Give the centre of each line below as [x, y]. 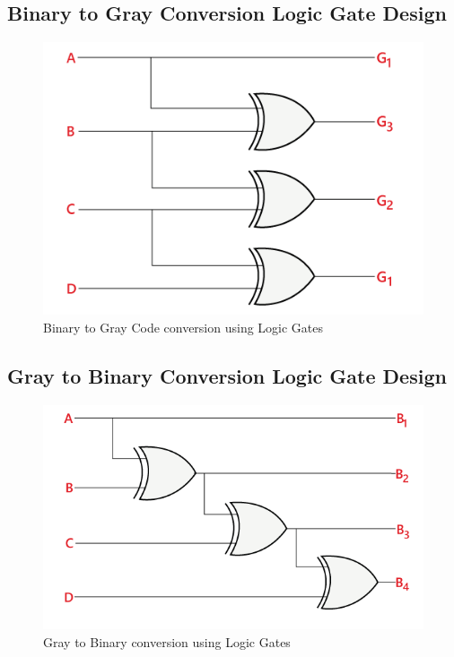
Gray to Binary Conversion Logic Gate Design [227, 375]
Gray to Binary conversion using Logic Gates [167, 641]
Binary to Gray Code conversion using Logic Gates [183, 327]
